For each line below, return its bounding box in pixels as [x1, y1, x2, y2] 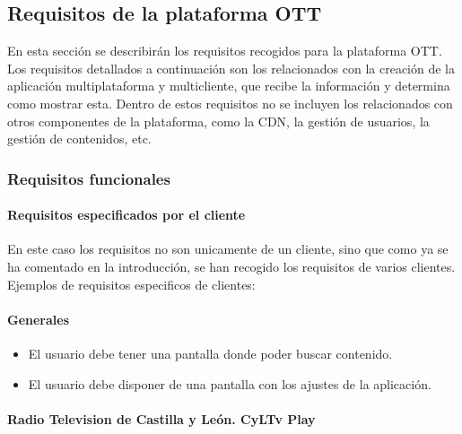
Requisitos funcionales [7, 167, 170, 189]
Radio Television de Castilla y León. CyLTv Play [7, 409, 316, 428]
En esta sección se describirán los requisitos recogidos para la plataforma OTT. [7, 41, 442, 60]
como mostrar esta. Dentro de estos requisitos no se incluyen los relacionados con [7, 93, 453, 112]
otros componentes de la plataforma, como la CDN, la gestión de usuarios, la [7, 111, 430, 130]
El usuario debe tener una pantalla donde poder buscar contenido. [28, 343, 393, 362]
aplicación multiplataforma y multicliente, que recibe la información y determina [7, 76, 450, 95]
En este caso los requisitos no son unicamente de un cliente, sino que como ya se [7, 239, 449, 258]
